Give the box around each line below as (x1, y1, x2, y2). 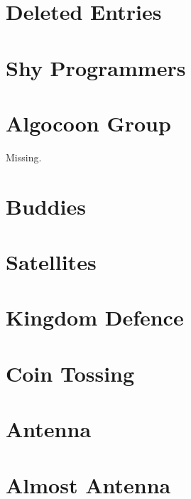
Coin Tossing (6, 358, 135, 387)
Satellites (6, 247, 97, 277)
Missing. (6, 149, 42, 164)
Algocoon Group (6, 108, 171, 137)
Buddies (6, 191, 86, 220)
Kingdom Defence (6, 303, 184, 332)
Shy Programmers (6, 53, 186, 82)
